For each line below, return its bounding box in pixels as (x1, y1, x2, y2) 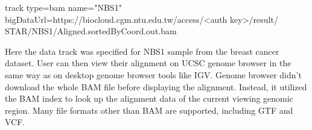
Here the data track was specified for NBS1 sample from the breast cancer (5, 45, 279, 57)
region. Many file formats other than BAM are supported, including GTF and (5, 104, 293, 116)
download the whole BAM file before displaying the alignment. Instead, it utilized (5, 80, 307, 93)
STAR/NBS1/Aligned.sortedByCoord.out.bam (5, 25, 177, 37)
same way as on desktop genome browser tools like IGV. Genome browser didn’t (5, 68, 302, 81)
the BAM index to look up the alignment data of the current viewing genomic (5, 92, 293, 105)
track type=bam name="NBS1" (5, 1, 122, 13)
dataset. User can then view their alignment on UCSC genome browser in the (5, 57, 291, 69)
